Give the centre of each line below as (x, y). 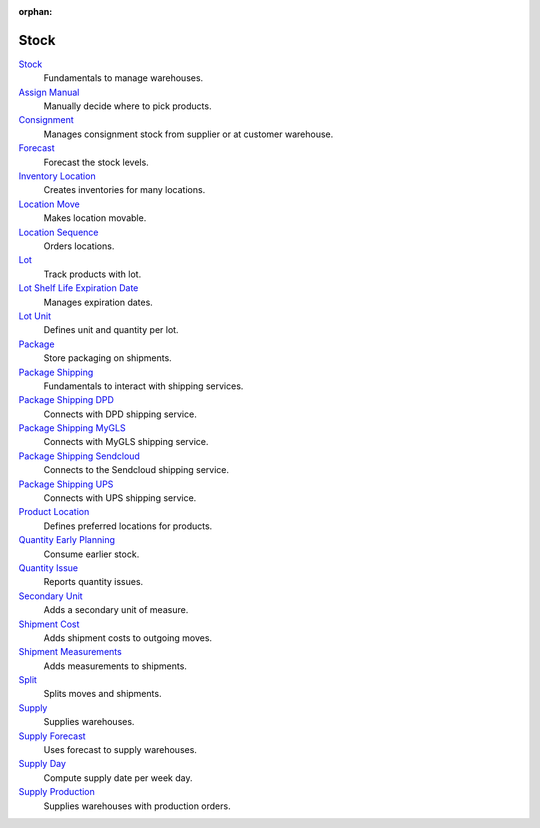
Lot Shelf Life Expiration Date (78, 288)
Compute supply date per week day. (118, 777)
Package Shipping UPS (66, 484)
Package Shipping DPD (66, 400)
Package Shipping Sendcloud (79, 456)
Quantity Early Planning (66, 540)
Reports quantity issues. (93, 582)
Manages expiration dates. (98, 302)
